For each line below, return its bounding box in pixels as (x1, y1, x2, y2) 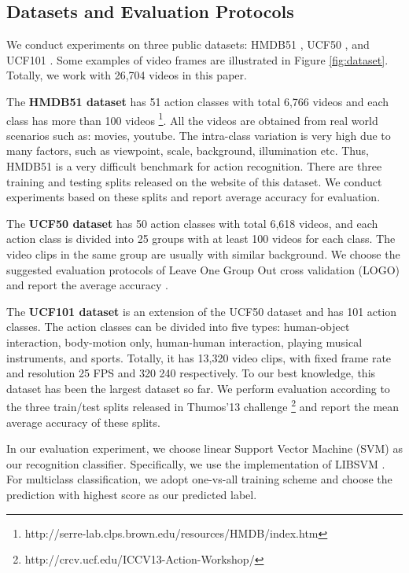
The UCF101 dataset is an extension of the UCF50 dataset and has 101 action (6, 303, 397, 319)
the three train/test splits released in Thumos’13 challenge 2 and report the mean (6, 396, 400, 414)
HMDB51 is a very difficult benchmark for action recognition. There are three (6, 158, 382, 174)
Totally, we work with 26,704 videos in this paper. (6, 67, 247, 83)
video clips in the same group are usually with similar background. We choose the (6, 245, 400, 262)
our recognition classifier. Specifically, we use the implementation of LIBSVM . (6, 455, 385, 472)
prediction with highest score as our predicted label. (6, 486, 257, 502)
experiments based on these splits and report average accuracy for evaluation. (6, 189, 381, 205)
